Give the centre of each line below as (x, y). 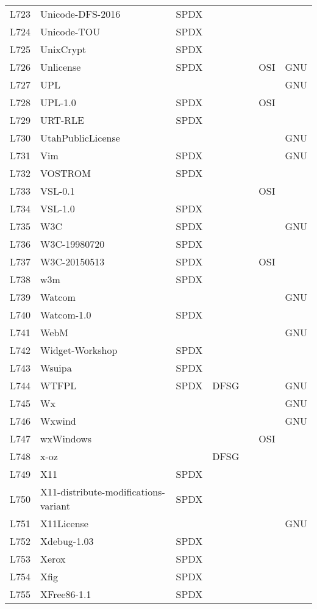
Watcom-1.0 (66, 315)
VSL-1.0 (58, 208)
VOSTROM (66, 173)
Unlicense (61, 67)
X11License (64, 523)
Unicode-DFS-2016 (80, 14)
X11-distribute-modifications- (103, 492)
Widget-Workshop (79, 350)
